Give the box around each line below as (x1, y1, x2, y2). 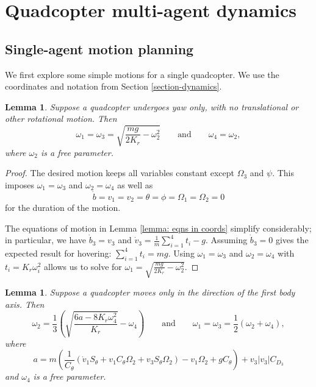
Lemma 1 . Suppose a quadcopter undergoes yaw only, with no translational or (5, 100, 299, 113)
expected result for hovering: (5, 246, 112, 259)
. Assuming (205, 233, 248, 246)
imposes (5, 178, 34, 191)
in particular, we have (5, 233, 87, 246)
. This (272, 166, 295, 179)
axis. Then (5, 297, 45, 310)
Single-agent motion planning (5, 39, 194, 58)
